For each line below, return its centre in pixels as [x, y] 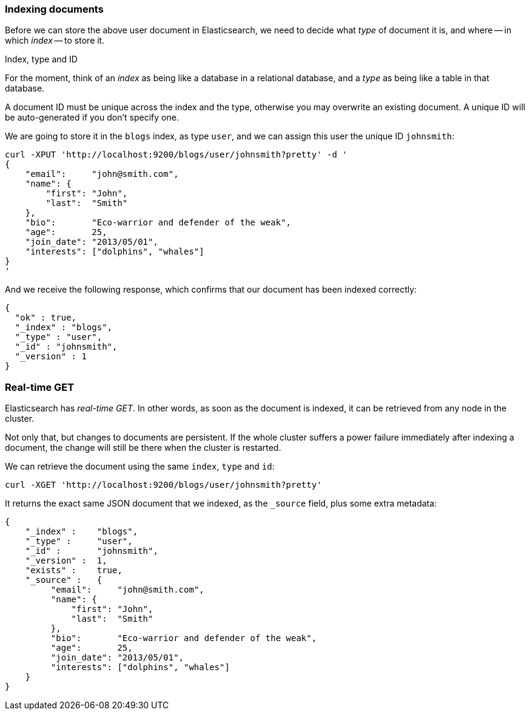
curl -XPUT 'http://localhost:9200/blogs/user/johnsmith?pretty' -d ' [176, 155]
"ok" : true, [46, 318]
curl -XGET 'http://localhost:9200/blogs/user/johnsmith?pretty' [163, 485]
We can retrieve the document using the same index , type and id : [140, 467]
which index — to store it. [55, 41]
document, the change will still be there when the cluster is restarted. [143, 448]
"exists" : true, [74, 570]
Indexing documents [54, 9]
